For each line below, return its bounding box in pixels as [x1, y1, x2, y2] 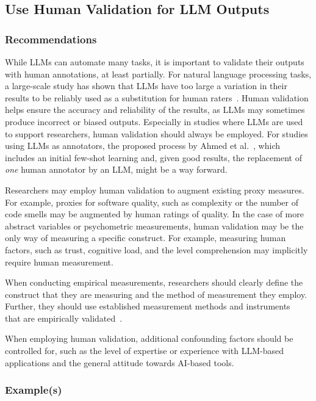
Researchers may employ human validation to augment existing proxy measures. [5, 183, 304, 196]
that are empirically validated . [5, 311, 123, 324]
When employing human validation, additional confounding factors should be [5, 332, 293, 345]
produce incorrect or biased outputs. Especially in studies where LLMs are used [5, 115, 303, 128]
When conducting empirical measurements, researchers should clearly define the [5, 276, 303, 289]
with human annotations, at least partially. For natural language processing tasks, [5, 67, 312, 80]
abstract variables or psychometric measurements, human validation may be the [5, 219, 304, 232]
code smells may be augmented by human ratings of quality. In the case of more [5, 208, 304, 220]
